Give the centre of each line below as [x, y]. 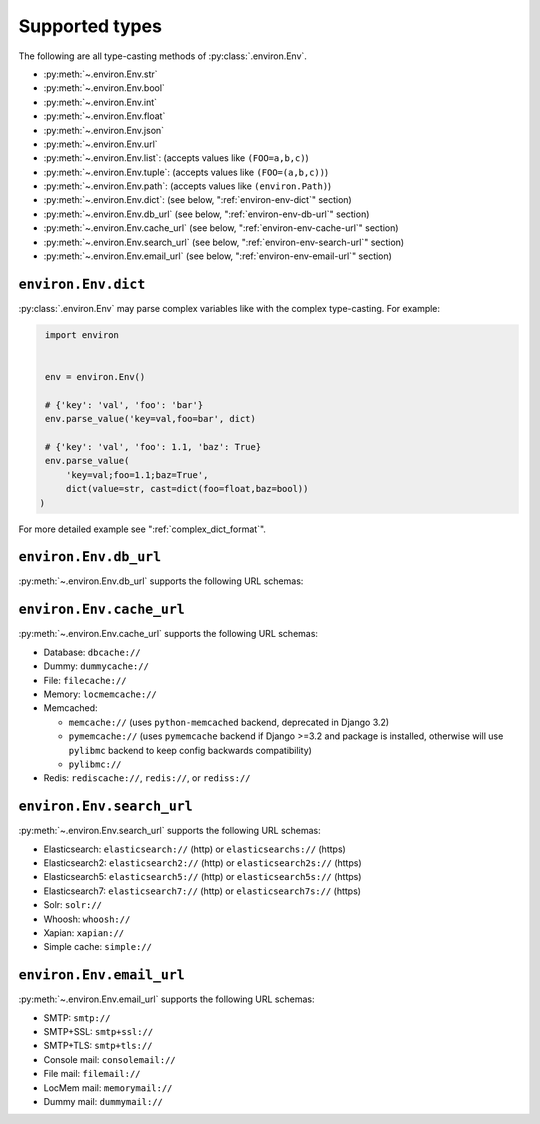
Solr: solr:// [73, 905]
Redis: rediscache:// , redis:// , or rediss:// [147, 778]
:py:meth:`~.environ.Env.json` [104, 130]
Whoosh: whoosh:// [87, 919]
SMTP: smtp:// [77, 1017]
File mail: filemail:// [92, 1074]
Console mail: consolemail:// [110, 1059]
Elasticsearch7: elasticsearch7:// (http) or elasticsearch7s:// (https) [202, 891]
